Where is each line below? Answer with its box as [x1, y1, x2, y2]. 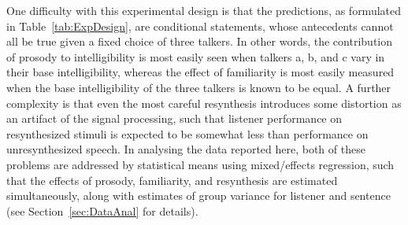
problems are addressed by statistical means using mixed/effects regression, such [6, 156, 395, 172]
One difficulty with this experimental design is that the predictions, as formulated [6, 2, 402, 18]
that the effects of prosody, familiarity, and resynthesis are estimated [6, 172, 338, 188]
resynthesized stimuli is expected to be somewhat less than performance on [6, 125, 369, 142]
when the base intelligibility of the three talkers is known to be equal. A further [6, 79, 391, 95]
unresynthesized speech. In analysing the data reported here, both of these [6, 141, 365, 157]
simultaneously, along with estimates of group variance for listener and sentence [6, 187, 391, 204]
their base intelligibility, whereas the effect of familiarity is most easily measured [6, 64, 395, 80]
